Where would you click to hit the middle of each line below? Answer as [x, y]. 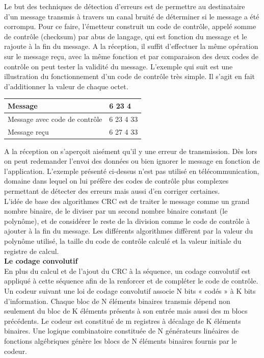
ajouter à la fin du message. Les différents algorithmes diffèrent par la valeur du [129, 231]
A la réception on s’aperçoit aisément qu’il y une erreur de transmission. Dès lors [131, 151]
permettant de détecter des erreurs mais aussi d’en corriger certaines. [112, 191]
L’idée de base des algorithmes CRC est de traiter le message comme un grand [127, 201]
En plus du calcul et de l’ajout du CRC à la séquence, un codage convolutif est [127, 271]
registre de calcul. [32, 251]
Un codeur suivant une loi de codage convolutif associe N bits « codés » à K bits [130, 290]
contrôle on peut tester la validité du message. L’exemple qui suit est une [118, 66]
